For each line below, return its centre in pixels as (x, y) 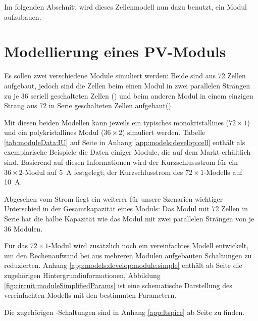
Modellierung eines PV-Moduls (115, 51)
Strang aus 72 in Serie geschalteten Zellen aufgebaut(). (89, 105)
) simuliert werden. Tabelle (164, 132)
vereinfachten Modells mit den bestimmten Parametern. (90, 295)
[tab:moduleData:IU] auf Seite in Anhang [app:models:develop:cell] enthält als (125, 142)
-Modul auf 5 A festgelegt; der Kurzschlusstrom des (103, 172)
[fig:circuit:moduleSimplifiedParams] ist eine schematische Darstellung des (118, 285)
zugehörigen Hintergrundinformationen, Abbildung (82, 275)
